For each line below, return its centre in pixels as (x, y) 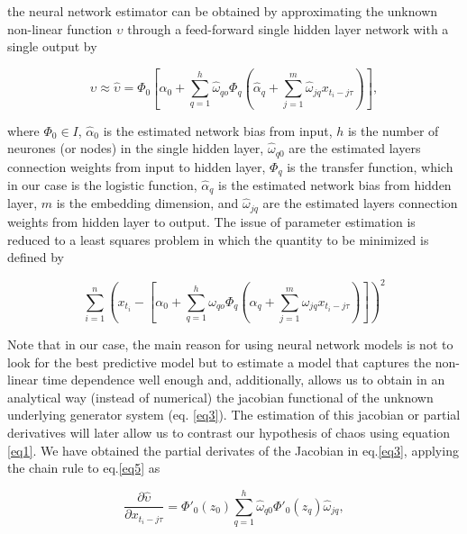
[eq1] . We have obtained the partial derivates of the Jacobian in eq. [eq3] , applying (233, 450)
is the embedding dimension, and (147, 203)
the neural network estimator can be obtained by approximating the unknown (223, 11)
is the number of (393, 130)
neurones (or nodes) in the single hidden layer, (136, 148)
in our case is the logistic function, (102, 185)
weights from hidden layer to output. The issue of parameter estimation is (211, 221)
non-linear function (60, 28)
